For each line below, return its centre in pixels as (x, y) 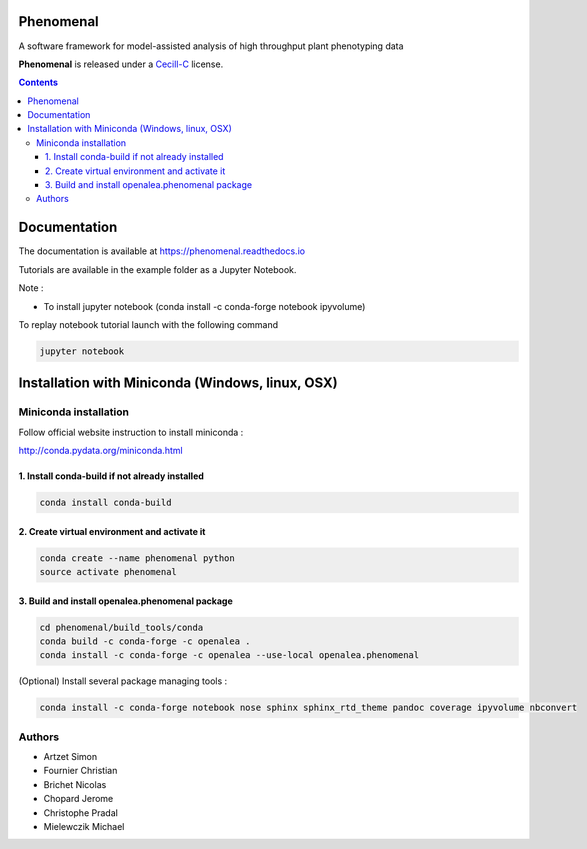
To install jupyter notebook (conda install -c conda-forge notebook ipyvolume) (204, 306)
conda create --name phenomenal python (137, 558)
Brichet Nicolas (75, 784)
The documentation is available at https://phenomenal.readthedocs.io (161, 251)
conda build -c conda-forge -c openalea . (145, 641)
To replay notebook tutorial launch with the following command (148, 324)
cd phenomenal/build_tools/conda (121, 627)
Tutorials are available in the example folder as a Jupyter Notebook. (157, 269)
